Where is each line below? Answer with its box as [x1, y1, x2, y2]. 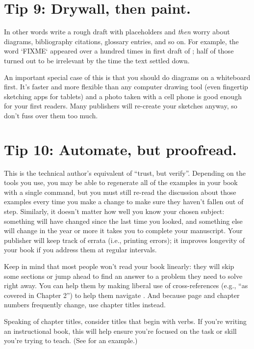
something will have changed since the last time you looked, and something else [4, 215, 243, 226]
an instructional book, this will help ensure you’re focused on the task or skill [4, 325, 237, 336]
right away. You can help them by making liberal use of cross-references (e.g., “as [4, 280, 248, 291]
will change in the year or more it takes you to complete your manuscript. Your [4, 225, 243, 236]
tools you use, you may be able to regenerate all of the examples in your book [4, 177, 238, 188]
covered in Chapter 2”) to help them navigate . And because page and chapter [4, 290, 240, 300]
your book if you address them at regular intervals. [4, 244, 157, 255]
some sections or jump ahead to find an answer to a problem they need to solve [4, 270, 243, 281]
